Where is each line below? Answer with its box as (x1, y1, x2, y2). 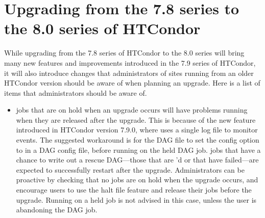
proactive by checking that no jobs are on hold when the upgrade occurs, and (16, 174, 258, 185)
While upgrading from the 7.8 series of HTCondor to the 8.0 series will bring (4, 47, 245, 58)
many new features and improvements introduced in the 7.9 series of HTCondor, (4, 57, 256, 68)
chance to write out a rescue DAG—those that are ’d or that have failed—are (16, 154, 259, 165)
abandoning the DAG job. (16, 204, 98, 215)
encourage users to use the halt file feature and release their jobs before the (16, 184, 252, 195)
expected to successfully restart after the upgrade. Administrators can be (16, 164, 245, 175)
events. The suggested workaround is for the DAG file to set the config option (16, 134, 259, 145)
